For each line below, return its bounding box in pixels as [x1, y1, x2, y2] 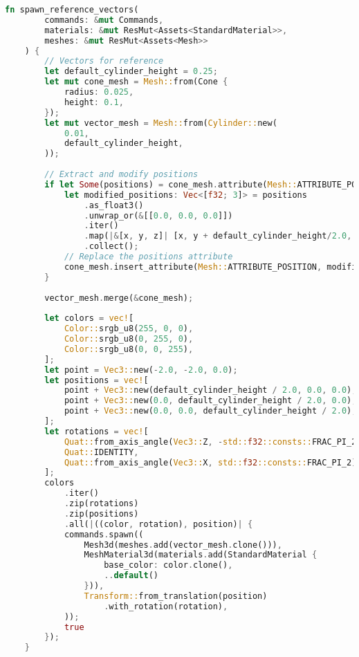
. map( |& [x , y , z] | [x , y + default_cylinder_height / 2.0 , [84, 231, 352, 241]
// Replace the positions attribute [64, 252, 233, 261]
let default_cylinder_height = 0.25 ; [44, 66, 218, 77]
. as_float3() [84, 200, 144, 210]
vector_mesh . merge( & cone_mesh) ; [44, 293, 194, 303]
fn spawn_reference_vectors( [5, 5, 139, 15]
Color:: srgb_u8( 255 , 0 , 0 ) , [64, 324, 194, 334]
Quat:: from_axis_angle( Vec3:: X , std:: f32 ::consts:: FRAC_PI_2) [64, 457, 357, 468]
